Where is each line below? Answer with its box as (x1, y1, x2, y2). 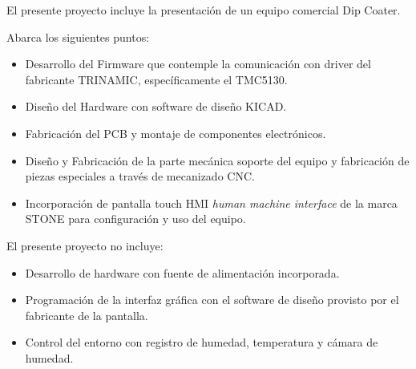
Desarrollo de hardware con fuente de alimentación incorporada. (25, 264, 340, 281)
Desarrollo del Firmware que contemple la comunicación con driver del (25, 55, 371, 72)
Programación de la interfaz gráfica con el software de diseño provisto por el (25, 291, 399, 308)
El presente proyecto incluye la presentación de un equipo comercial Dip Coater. (6, 2, 401, 18)
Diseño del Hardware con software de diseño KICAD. (25, 98, 287, 115)
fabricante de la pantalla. (25, 306, 148, 323)
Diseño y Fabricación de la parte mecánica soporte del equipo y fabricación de (25, 152, 410, 168)
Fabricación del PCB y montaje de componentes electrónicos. (25, 124, 326, 141)
